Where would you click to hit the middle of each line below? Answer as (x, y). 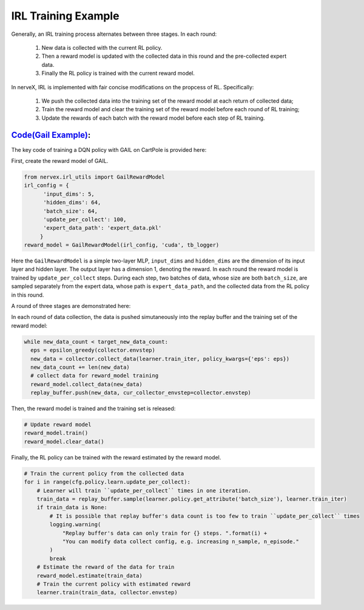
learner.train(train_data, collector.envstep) (107, 593)
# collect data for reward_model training (95, 376)
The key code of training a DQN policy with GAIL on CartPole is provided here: (109, 149)
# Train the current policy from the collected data (104, 473)
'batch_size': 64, (71, 211)
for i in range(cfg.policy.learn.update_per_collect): (107, 482)
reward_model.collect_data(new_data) (86, 384)
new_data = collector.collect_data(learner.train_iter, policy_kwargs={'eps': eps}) (160, 359)
